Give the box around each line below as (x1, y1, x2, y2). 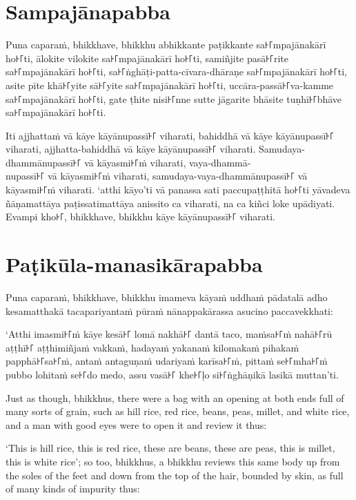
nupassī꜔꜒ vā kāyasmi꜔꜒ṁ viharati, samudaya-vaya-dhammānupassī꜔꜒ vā (6, 169, 308, 183)
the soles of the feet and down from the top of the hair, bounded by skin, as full (6, 468, 344, 482)
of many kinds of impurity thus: (6, 481, 140, 496)
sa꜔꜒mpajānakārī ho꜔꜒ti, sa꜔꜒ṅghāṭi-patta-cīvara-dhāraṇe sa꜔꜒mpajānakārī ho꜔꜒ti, (6, 64, 347, 79)
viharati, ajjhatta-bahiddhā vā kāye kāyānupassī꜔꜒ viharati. (6, 142, 256, 156)
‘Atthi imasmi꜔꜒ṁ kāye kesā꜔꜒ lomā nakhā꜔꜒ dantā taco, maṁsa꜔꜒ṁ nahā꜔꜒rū (6, 327, 333, 341)
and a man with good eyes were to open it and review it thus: (6, 417, 267, 432)
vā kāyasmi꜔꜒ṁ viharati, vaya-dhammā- (84, 155, 251, 169)
